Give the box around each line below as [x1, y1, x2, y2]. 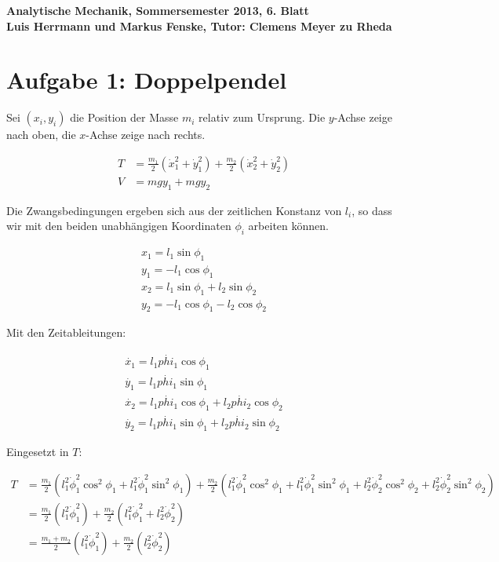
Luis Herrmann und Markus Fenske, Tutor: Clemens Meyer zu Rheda [6, 17, 392, 34]
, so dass [351, 202, 392, 218]
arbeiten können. [248, 217, 329, 234]
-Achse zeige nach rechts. [86, 126, 206, 143]
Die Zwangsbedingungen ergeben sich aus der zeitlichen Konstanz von [6, 202, 342, 218]
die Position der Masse [70, 109, 179, 126]
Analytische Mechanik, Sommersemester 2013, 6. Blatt [6, 2, 309, 18]
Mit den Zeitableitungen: [6, 324, 126, 341]
